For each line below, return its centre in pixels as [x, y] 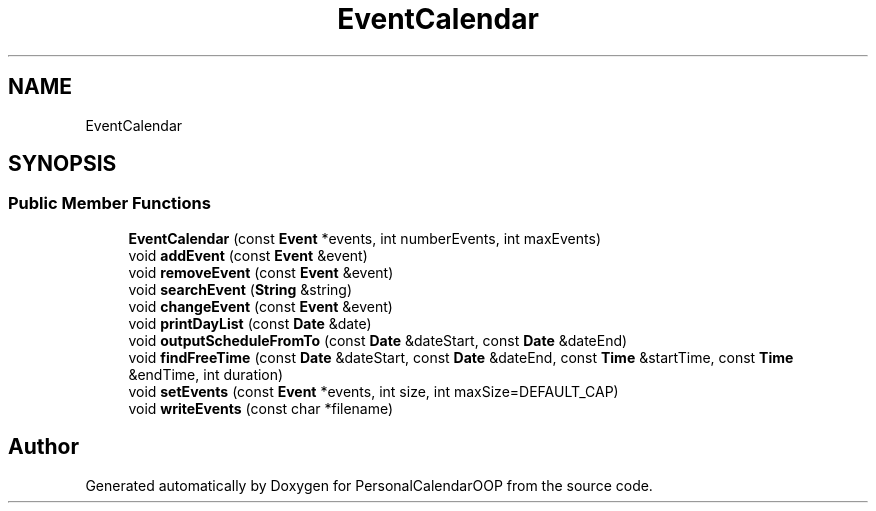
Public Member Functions [109, 203]
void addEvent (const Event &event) [248, 255]
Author [43, 447]
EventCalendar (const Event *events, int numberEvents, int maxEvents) [364, 238]
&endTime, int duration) [206, 374]
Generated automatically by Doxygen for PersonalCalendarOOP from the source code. [369, 485]
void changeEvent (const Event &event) [260, 306]
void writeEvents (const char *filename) [261, 408]
